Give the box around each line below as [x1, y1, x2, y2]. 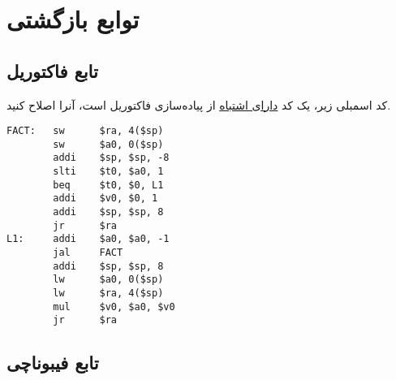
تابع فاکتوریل [6, 58, 98, 83]
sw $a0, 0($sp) [53, 138, 164, 150]
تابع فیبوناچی [6, 350, 99, 375]
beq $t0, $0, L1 [53, 179, 164, 191]
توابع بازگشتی [6, 2, 140, 36]
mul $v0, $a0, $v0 [53, 300, 175, 313]
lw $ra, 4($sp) [53, 287, 164, 300]
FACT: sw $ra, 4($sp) [6, 125, 164, 137]
